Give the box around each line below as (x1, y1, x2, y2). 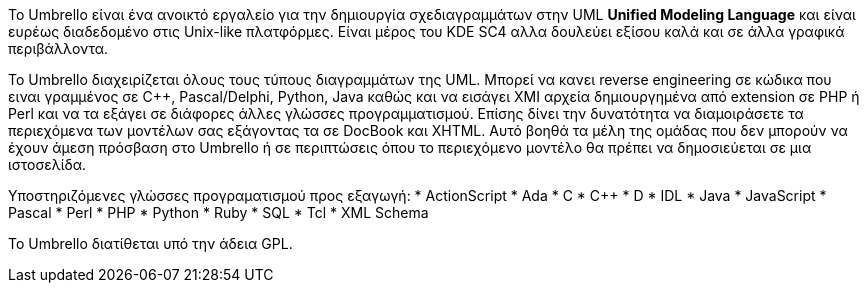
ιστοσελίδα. (8, 156, 87, 173)
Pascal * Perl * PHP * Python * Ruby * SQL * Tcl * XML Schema (8, 204, 429, 221)
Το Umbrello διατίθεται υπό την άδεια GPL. (8, 235, 293, 252)
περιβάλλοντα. (8, 40, 109, 57)
